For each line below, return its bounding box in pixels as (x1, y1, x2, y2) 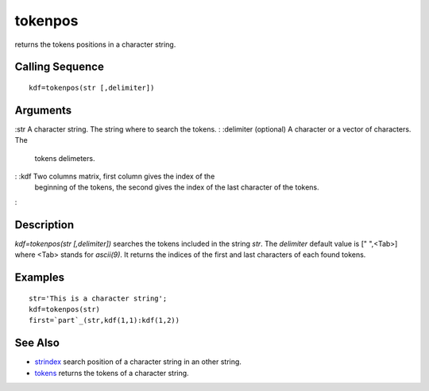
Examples (14, 270, 65, 284)
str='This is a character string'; (29, 293, 168, 303)
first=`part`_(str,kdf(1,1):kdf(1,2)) (29, 316, 180, 325)
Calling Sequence (14, 60, 105, 74)
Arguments (14, 103, 72, 117)
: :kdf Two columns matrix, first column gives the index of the (14, 171, 215, 182)
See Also (14, 336, 60, 350)
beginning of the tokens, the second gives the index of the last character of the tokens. (34, 182, 319, 192)
